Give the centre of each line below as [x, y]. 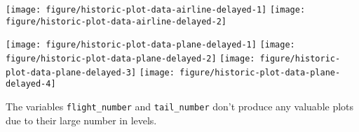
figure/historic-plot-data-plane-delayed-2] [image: [130, 58]
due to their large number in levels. [81, 120]
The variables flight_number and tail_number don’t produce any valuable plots [180, 106]
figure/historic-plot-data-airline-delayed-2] [116, 21]
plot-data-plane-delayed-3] [71, 72]
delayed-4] [31, 84]
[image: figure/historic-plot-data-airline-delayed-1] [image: [156, 10]
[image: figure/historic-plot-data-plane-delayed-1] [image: [150, 45]
